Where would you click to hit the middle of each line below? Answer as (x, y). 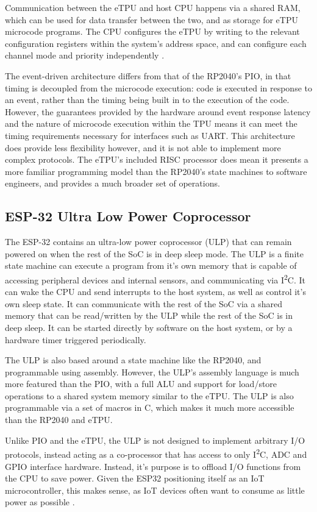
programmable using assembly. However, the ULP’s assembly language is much (152, 372)
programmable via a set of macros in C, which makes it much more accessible (150, 407)
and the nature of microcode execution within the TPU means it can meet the (151, 123)
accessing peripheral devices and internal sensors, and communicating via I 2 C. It (155, 279)
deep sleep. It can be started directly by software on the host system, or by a (149, 327)
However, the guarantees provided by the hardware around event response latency (158, 111)
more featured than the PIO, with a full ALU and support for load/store (141, 384)
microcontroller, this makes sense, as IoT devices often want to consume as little (155, 490)
